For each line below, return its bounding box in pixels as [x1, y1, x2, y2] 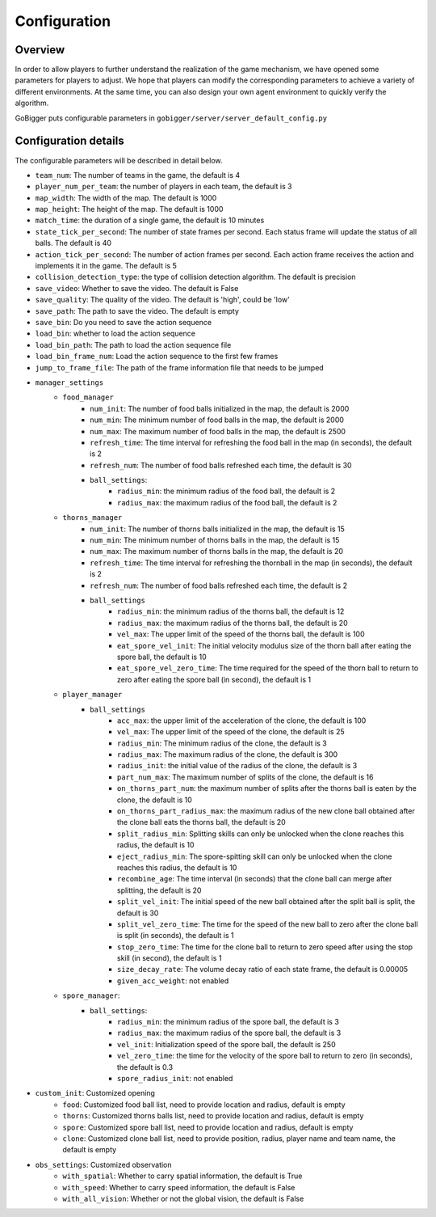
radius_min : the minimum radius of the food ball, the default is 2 [117, 486, 336, 497]
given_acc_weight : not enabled [117, 975, 229, 986]
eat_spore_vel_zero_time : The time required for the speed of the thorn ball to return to [117, 663, 419, 673]
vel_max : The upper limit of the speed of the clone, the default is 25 [117, 727, 345, 737]
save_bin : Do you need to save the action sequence [35, 318, 212, 327]
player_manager [62, 690, 123, 699]
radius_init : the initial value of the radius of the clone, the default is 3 [117, 761, 358, 771]
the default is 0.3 [117, 1062, 174, 1071]
